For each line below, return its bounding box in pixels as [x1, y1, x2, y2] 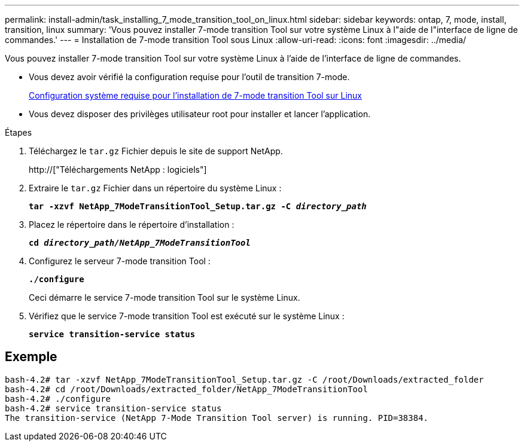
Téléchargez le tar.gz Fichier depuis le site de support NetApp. [29, 146, 283, 156]
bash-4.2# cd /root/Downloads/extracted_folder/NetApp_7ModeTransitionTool [5, 384, 368, 394]
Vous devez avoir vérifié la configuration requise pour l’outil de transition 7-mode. [29, 72, 350, 82]
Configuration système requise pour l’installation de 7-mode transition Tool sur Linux [29, 90, 362, 100]
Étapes [5, 127, 32, 138]
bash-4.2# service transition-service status [5, 403, 222, 413]
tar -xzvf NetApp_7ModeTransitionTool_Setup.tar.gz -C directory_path [29, 201, 367, 211]
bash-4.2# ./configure [5, 393, 111, 404]
